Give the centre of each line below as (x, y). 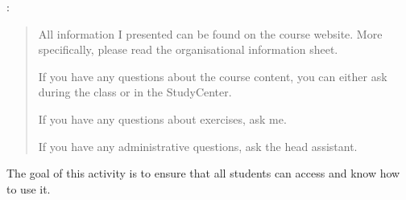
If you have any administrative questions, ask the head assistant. (198, 146)
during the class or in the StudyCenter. (135, 92)
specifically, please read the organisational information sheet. (188, 49)
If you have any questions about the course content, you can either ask (213, 76)
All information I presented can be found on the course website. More (210, 33)
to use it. (29, 188)
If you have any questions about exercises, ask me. (162, 118)
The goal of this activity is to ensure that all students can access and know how (203, 173)
